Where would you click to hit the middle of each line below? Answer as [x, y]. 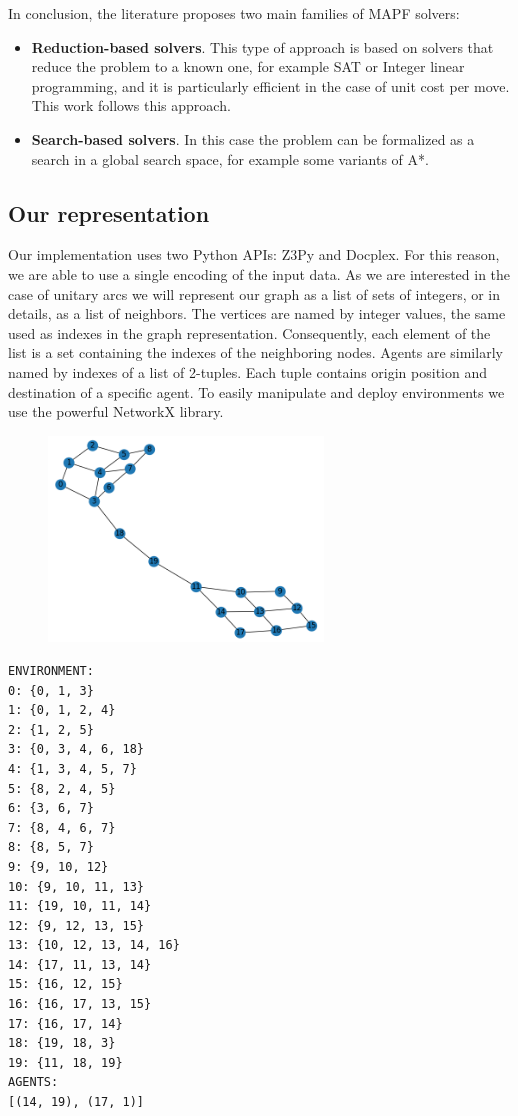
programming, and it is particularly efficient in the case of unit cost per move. [270, 85]
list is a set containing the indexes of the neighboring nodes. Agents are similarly [255, 352]
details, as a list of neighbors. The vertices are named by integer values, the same [257, 313]
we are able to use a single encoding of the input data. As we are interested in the [259, 273]
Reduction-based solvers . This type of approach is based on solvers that [262, 46]
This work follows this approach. [131, 105]
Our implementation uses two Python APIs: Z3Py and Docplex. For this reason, [254, 254]
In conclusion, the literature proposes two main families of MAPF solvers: [234, 13]
